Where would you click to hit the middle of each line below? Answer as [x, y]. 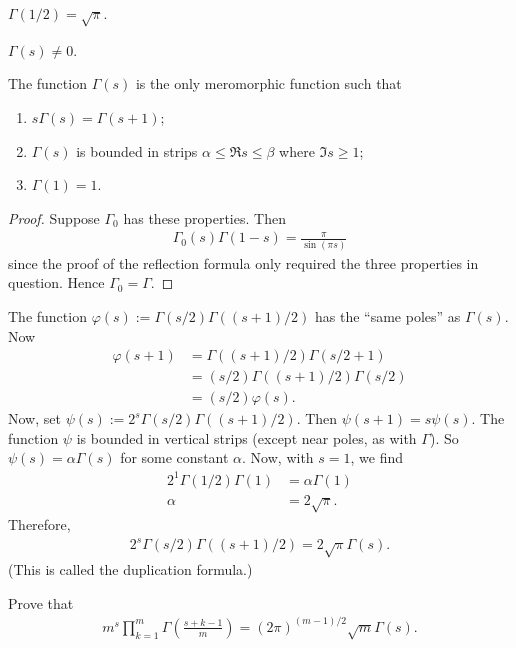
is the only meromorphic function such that [268, 83]
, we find [377, 457]
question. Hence [56, 282]
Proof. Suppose [54, 217]
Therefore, [39, 524]
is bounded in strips [137, 150]
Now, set [34, 418]
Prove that [41, 602]
